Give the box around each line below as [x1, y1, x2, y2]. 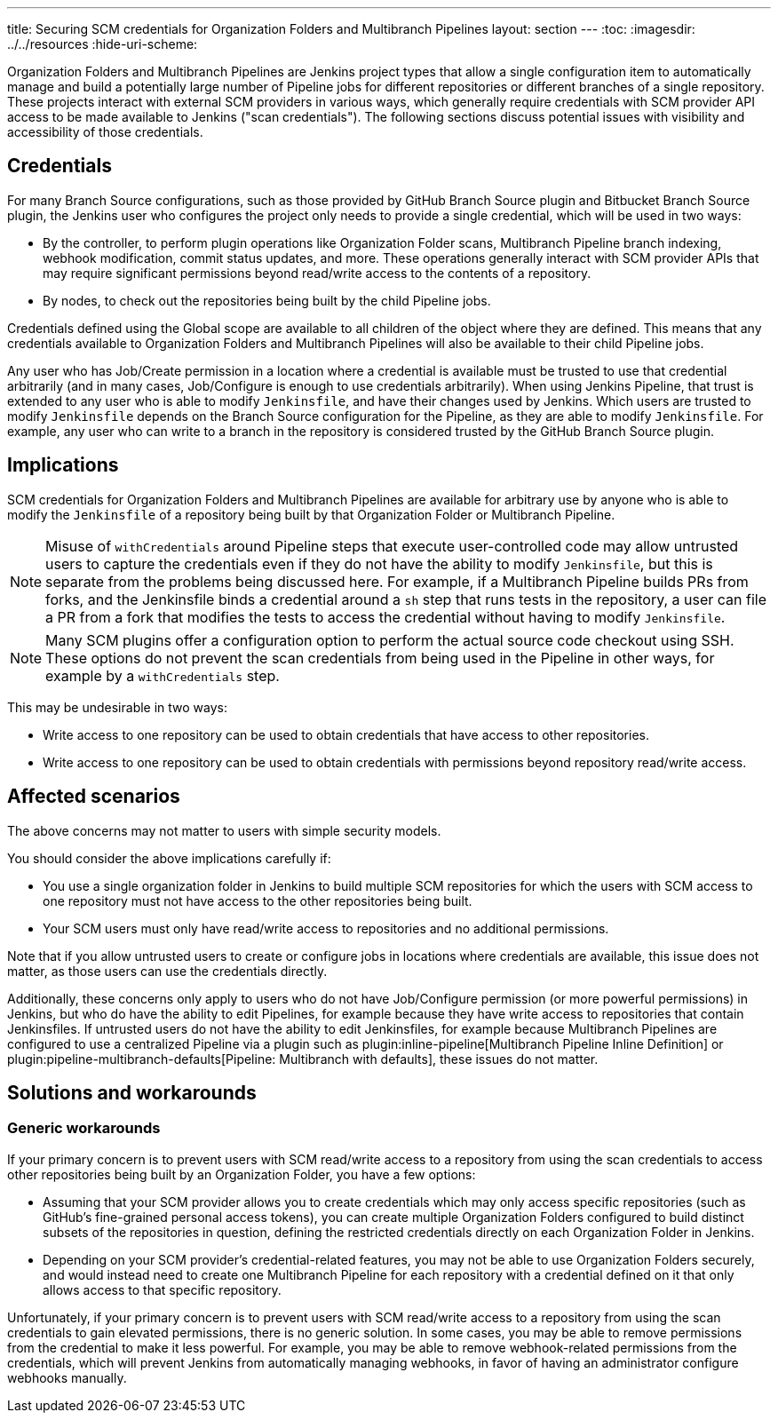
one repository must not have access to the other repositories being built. [43, 892, 472, 908]
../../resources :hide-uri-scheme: [7, 36, 198, 52]
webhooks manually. [7, 1369, 127, 1385]
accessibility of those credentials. [7, 124, 203, 139]
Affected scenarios [7, 785, 180, 808]
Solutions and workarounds [7, 1081, 257, 1104]
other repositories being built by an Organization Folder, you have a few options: [7, 1166, 476, 1182]
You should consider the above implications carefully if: [7, 850, 331, 866]
